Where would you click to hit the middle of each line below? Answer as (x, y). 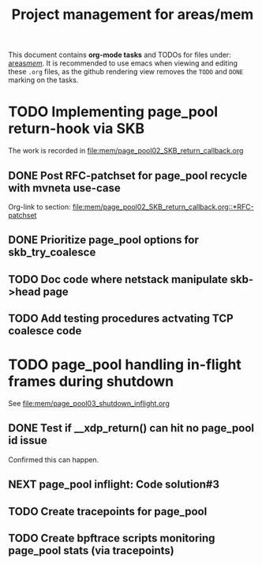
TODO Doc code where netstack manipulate (118, 279)
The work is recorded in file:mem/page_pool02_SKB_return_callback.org (126, 151)
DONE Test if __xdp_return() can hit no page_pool (131, 428)
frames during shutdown (91, 382)
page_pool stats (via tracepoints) (92, 551)
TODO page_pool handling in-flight (125, 365)
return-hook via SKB (77, 129)
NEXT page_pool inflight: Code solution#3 (114, 485)
